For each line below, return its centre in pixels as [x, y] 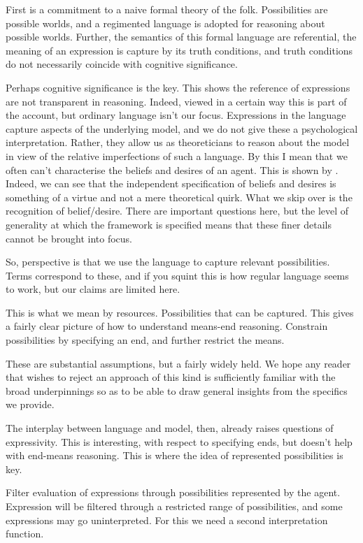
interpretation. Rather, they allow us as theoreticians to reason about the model [178, 142]
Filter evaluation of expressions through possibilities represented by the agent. [173, 492]
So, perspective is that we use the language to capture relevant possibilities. [168, 262]
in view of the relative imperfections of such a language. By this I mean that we [177, 155]
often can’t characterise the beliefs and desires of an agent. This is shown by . [172, 169]
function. [25, 534]
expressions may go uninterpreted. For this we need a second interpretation [167, 520]
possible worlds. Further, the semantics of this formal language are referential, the [181, 37]
